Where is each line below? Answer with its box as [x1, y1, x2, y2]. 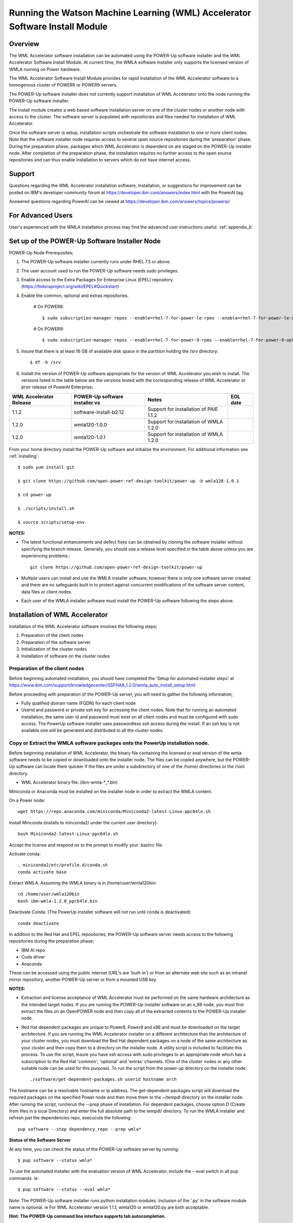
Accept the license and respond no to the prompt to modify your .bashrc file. [9, 842, 164, 848]
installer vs [74, 399, 100, 406]
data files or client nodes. [21, 589, 73, 594]
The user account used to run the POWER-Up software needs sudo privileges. [21, 268, 179, 273]
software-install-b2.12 [74, 408, 124, 415]
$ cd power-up [18, 492, 51, 498]
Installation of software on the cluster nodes [21, 653, 110, 659]
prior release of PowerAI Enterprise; [21, 384, 94, 390]
